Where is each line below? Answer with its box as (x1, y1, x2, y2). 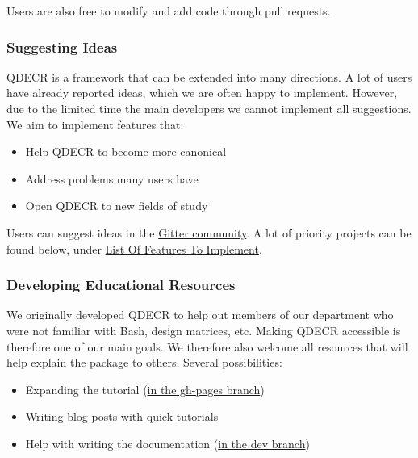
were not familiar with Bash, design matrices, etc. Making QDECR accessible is (6, 321, 401, 338)
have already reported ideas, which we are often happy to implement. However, (6, 84, 398, 101)
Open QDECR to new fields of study (25, 197, 208, 214)
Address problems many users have (25, 170, 199, 187)
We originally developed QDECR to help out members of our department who (6, 306, 394, 323)
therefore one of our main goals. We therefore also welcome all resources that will (6, 338, 408, 355)
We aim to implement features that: (6, 116, 184, 132)
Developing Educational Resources (6, 275, 236, 295)
